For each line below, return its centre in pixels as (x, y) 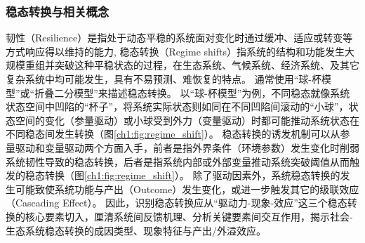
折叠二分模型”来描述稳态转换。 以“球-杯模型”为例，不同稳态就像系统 (192, 92)
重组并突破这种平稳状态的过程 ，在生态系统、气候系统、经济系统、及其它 (192, 65)
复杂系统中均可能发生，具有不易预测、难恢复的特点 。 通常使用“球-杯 (164, 79)
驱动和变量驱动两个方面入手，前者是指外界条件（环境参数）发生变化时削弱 (187, 147)
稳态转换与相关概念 (58, 11)
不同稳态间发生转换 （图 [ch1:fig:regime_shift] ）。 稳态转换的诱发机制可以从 (173, 134)
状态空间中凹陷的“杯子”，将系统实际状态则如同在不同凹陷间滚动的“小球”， (177, 106)
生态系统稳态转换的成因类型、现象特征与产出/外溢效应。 (136, 230)
